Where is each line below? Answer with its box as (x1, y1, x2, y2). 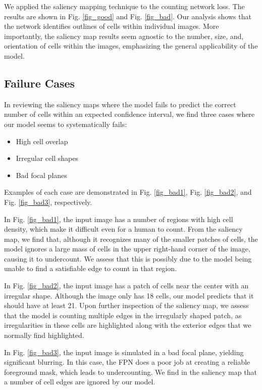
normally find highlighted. (4, 330, 84, 340)
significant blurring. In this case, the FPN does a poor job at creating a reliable (4, 357, 250, 367)
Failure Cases (4, 75, 75, 91)
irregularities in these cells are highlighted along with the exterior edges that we (4, 320, 251, 330)
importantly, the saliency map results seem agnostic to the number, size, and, (4, 30, 244, 41)
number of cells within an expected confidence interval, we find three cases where (4, 109, 255, 119)
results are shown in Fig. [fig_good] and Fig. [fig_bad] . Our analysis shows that (4, 11, 251, 21)
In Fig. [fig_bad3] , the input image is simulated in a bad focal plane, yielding (4, 346, 244, 357)
